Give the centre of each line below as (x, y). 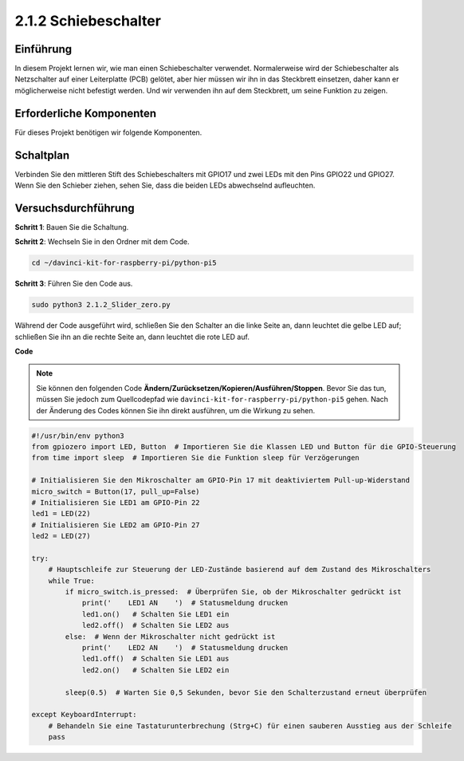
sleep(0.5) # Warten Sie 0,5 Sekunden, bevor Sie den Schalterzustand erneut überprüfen (246, 692)
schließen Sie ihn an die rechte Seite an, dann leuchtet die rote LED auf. (132, 337)
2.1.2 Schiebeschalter (88, 21)
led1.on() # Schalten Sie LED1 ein (155, 614)
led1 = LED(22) (61, 514)
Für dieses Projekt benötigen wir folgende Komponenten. (108, 132)
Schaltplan (42, 155)
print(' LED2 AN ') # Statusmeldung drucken (185, 648)
